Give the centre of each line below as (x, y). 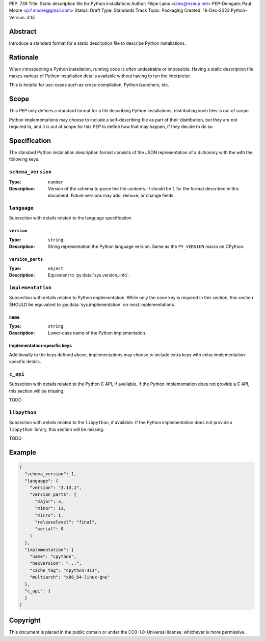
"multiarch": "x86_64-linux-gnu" (70, 577)
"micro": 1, (49, 515)
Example (23, 452)
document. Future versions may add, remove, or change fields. (111, 196)
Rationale (24, 57)
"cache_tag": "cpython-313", (65, 570)
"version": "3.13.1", (56, 488)
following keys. (24, 159)
